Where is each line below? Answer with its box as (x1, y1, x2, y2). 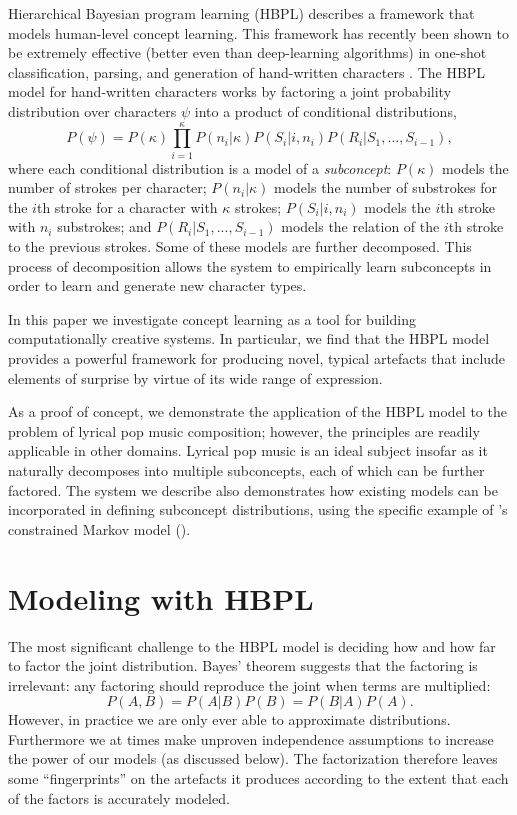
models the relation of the (281, 216, 440, 237)
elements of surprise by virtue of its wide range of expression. (8, 367, 383, 388)
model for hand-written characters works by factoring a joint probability (8, 81, 452, 102)
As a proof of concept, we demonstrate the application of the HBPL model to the (8, 401, 507, 422)
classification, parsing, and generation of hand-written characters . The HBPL (8, 61, 486, 82)
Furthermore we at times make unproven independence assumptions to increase (8, 728, 494, 749)
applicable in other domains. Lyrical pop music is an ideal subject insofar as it (8, 440, 488, 461)
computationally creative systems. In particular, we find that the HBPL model (8, 328, 490, 349)
